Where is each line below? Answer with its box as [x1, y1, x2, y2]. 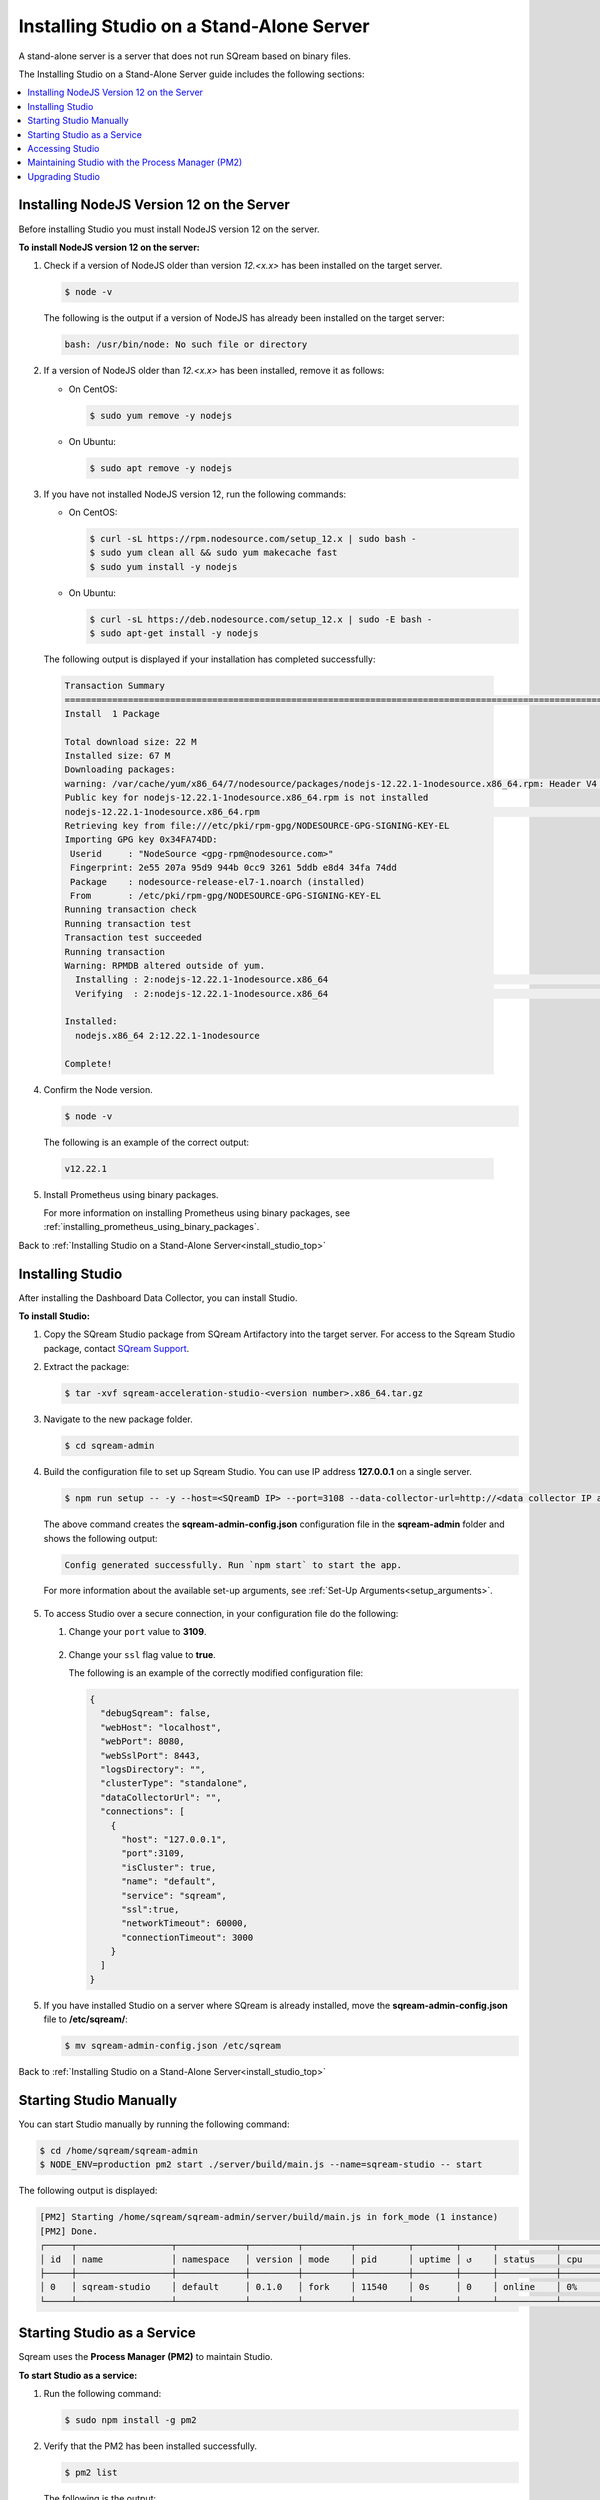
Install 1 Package [64, 708, 160, 719]
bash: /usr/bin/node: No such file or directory [64, 339, 308, 350]
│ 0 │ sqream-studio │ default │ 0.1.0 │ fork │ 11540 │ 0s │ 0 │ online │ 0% [39, 2281, 578, 2293]
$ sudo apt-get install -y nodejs [89, 628, 259, 639]
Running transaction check [64, 904, 197, 915]
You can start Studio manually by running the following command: [18, 2118, 290, 2130]
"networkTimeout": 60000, [121, 1918, 249, 1929]
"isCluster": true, [121, 1861, 217, 1873]
